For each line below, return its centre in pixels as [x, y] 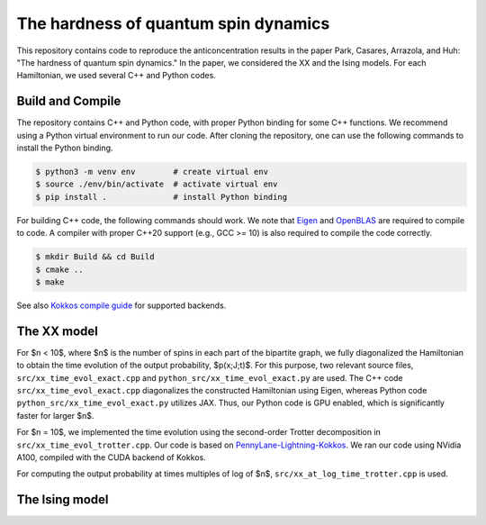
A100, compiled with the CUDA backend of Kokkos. [111, 457]
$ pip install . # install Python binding [162, 197]
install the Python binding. [65, 148]
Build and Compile [69, 101]
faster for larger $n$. [55, 415]
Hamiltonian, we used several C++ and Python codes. [116, 76]
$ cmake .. [59, 269]
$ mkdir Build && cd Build [95, 257]
